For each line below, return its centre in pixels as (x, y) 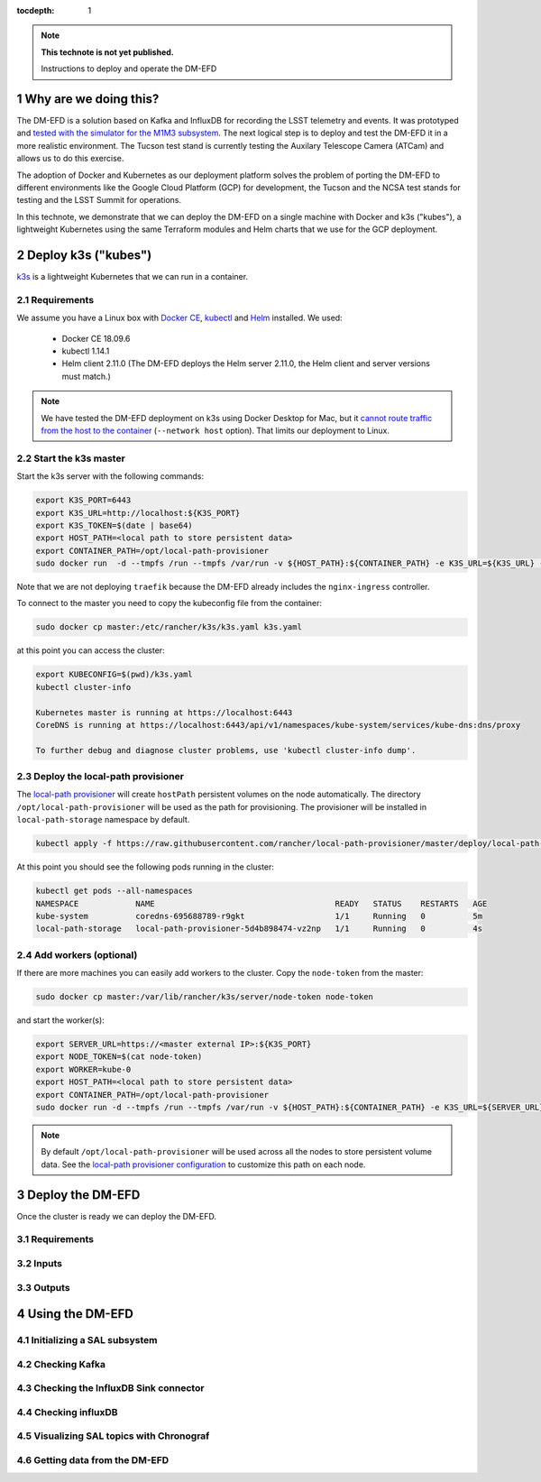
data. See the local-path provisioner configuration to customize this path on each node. (203, 1164)
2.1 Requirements (55, 299)
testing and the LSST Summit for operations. (99, 200)
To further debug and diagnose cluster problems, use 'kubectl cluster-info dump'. (226, 750)
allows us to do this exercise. (70, 159)
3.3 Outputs (44, 1287)
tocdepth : (36, 10)
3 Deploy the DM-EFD (78, 1195)
